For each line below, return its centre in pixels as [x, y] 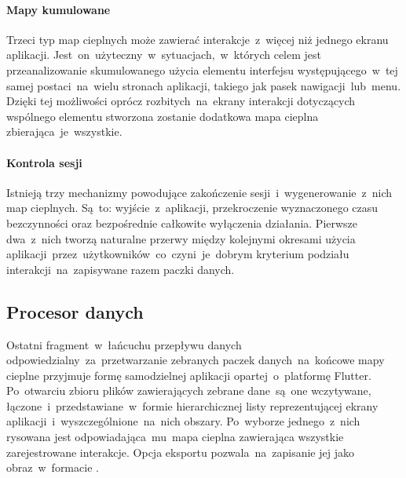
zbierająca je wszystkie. [64, 131]
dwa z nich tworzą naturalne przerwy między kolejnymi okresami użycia [181, 238]
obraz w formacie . [53, 467]
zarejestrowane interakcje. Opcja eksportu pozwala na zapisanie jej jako [180, 452]
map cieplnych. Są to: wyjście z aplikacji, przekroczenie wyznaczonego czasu [192, 208]
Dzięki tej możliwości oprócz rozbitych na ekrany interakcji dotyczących [181, 101]
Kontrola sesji [44, 162]
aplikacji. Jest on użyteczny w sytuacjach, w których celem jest [164, 55]
